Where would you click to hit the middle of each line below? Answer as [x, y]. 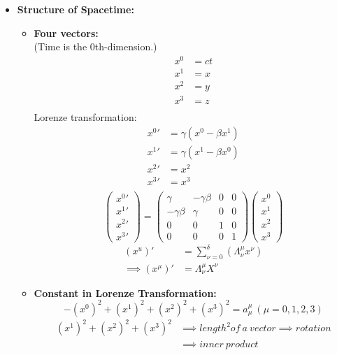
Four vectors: [66, 32]
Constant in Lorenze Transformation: [125, 292]
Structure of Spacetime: [76, 9]
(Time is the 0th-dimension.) [95, 46]
